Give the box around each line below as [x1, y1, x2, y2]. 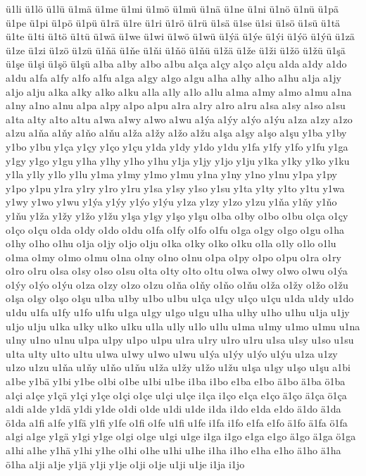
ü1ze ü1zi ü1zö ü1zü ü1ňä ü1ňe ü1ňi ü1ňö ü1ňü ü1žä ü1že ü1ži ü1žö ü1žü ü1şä [6, 42, 346, 57]
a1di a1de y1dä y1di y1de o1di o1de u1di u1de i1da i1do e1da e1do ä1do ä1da [6, 401, 341, 416]
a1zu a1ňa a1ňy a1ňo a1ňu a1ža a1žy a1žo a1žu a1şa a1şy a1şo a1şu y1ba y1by [6, 125, 347, 140]
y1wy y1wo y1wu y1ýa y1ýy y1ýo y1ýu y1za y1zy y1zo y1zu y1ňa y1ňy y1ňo [6, 194, 337, 209]
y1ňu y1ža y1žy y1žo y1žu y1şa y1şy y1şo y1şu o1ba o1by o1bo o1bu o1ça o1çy [6, 208, 348, 223]
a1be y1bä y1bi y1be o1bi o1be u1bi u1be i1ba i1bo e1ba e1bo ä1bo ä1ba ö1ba [6, 374, 346, 389]
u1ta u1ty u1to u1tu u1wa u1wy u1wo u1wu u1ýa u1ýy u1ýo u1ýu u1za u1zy [6, 346, 338, 361]
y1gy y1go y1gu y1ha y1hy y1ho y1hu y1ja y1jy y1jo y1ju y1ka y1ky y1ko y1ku [6, 153, 350, 168]
